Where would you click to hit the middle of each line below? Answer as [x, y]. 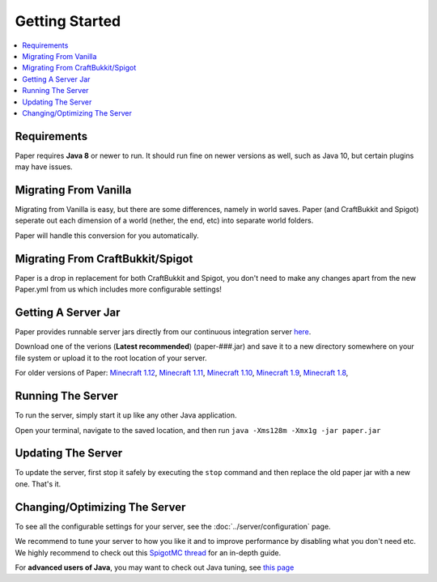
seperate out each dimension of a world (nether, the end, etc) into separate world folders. [164, 221]
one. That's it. [38, 484]
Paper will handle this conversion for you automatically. [107, 236]
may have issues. [44, 167]
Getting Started [68, 21]
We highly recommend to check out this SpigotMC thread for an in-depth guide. [148, 552]
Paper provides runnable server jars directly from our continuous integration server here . [163, 332]
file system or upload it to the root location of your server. [111, 358]
